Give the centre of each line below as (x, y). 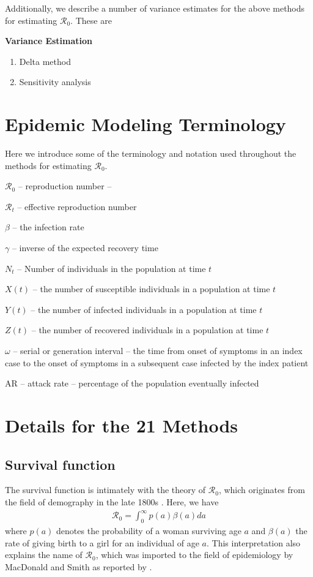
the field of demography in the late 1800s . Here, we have (112, 501)
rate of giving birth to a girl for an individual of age (102, 542)
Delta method (45, 61)
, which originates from (262, 490)
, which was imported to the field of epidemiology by (194, 555)
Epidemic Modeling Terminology (145, 124)
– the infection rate (48, 227)
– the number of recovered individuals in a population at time (147, 330)
